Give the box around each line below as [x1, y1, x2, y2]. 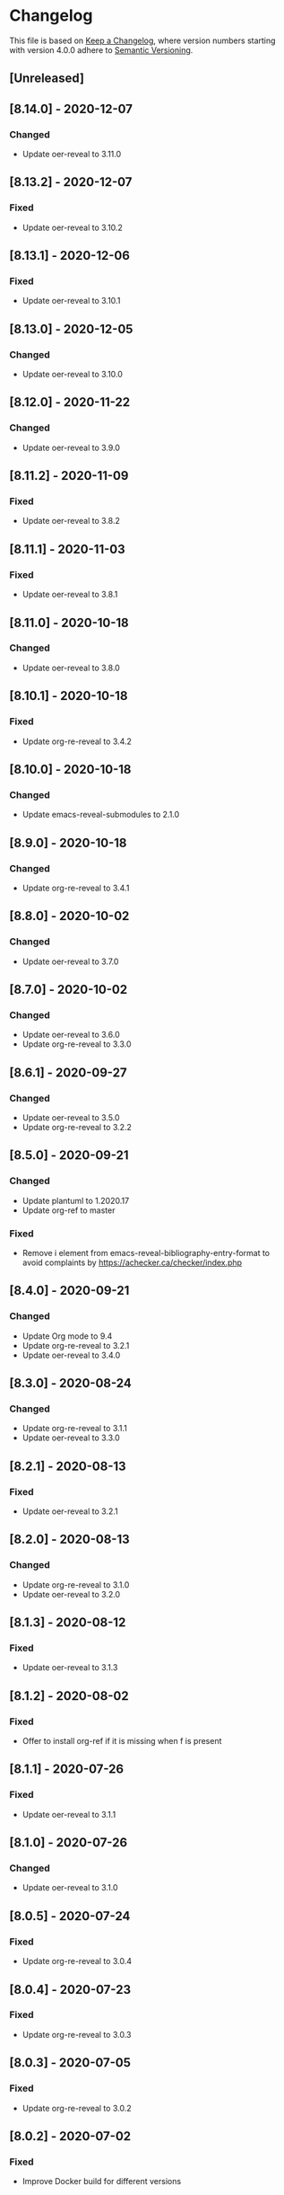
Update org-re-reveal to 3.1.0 [22, 1579, 130, 1590]
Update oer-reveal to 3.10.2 [22, 222, 124, 233]
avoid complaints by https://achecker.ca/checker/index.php [22, 1257, 243, 1268]
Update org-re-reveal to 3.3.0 [22, 1039, 132, 1049]
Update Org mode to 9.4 [22, 1331, 113, 1341]
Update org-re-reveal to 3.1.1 [22, 1423, 128, 1434]
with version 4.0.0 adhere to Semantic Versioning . [9, 44, 194, 55]
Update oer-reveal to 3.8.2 [22, 516, 121, 527]
